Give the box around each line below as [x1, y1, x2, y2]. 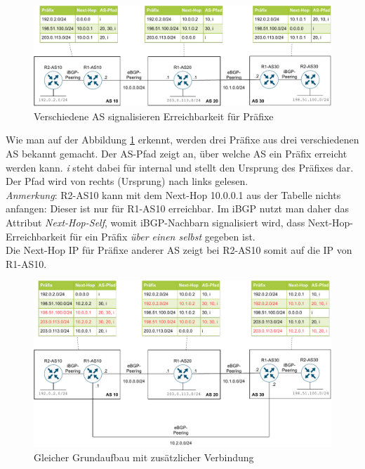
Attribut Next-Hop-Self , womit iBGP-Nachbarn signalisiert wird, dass [6, 215, 305, 230]
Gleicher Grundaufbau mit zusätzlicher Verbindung [34, 449, 254, 464]
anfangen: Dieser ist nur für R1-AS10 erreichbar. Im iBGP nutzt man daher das [6, 201, 350, 216]
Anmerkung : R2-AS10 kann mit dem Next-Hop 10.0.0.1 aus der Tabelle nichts [6, 187, 341, 202]
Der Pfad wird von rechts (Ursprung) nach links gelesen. [6, 174, 248, 188]
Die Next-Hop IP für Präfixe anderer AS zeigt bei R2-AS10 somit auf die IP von [6, 243, 352, 257]
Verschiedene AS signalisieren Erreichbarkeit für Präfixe [34, 108, 274, 123]
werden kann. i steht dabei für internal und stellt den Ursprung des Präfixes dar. [6, 160, 354, 174]
